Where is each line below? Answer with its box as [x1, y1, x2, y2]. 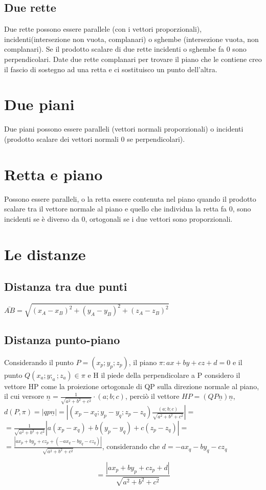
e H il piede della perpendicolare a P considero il [87, 369, 240, 380]
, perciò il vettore [125, 391, 180, 401]
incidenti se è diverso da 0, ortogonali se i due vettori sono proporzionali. [4, 213, 233, 224]
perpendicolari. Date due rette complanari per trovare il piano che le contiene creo [4, 53, 262, 64]
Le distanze [4, 243, 86, 264]
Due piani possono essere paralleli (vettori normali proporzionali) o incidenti [4, 123, 243, 134]
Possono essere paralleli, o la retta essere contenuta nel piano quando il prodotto [4, 193, 256, 204]
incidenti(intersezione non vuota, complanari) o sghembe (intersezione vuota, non [4, 33, 259, 44]
